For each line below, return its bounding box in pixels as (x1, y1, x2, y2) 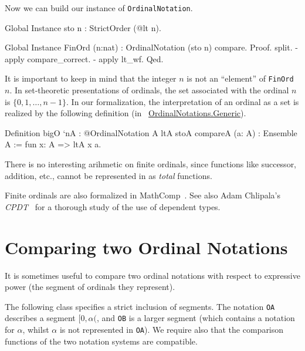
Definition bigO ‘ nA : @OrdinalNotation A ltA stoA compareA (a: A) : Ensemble (5, 126, 297, 139)
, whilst (22, 323, 49, 336)
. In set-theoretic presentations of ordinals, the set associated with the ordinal (9, 84, 289, 96)
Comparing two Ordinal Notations (5, 235, 288, 259)
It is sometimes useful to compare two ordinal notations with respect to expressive (5, 269, 300, 281)
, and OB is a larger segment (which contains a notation (97, 312, 295, 324)
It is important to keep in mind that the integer (5, 72, 177, 85)
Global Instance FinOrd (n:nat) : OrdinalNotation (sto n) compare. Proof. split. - (5, 41, 298, 53)
